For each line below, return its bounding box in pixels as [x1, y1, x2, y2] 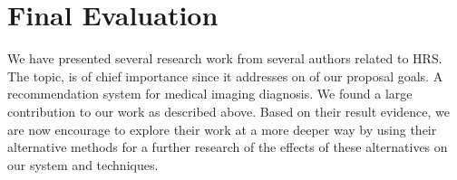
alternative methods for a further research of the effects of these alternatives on [7, 137, 448, 156]
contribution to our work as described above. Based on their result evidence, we [7, 101, 450, 120]
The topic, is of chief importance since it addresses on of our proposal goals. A [7, 66, 443, 85]
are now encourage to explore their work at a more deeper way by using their [7, 119, 437, 138]
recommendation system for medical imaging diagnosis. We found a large [7, 84, 413, 103]
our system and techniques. [7, 155, 159, 174]
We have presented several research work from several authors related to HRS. [7, 49, 442, 68]
